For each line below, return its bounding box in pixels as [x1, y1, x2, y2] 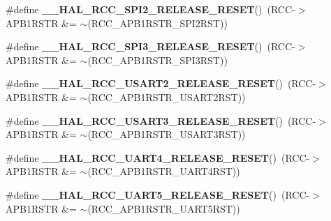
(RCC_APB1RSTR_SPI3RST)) [87, 52, 228, 67]
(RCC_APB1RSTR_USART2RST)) [87, 89, 246, 104]
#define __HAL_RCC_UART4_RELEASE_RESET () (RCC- [6, 150, 310, 165]
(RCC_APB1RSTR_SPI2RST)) [87, 15, 228, 30]
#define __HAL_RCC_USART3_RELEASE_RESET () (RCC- [6, 113, 316, 128]
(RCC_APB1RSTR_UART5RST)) [87, 201, 240, 215]
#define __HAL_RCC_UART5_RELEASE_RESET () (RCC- [6, 187, 310, 201]
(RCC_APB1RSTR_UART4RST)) [87, 164, 240, 178]
